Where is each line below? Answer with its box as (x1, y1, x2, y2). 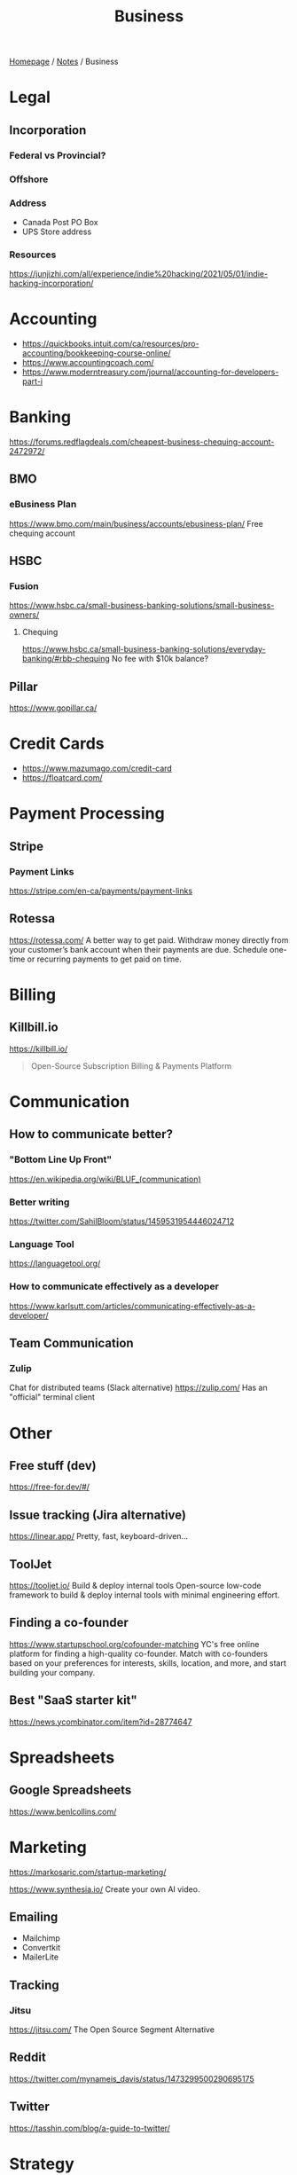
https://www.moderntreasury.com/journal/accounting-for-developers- (21, 366, 279, 378)
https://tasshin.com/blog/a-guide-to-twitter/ (9, 2123, 171, 2133)
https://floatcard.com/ (21, 773, 104, 783)
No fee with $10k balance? (112, 654, 209, 664)
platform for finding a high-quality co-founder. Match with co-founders (9, 1648, 269, 1659)
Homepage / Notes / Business (9, 56, 119, 67)
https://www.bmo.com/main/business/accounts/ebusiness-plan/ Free (9, 518, 264, 529)
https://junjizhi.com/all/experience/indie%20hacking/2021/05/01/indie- (9, 269, 269, 279)
